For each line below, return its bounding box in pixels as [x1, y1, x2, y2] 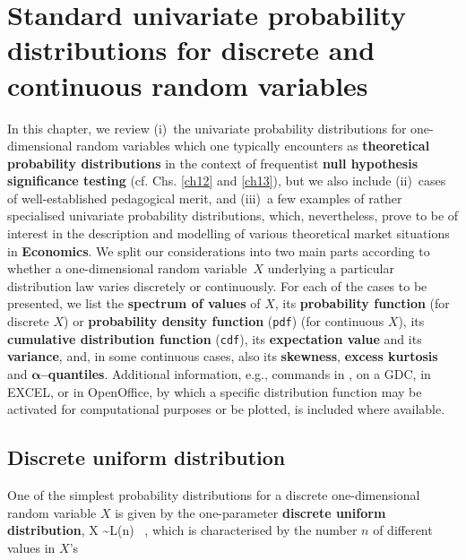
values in [7, 538, 56, 556]
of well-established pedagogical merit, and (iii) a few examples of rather [7, 188, 402, 207]
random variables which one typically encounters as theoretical [76, 136, 430, 155]
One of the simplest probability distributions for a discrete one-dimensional [7, 485, 420, 504]
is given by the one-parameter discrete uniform [115, 503, 386, 521]
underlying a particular [267, 259, 394, 278]
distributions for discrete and [7, 31, 375, 68]
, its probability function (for [274, 294, 450, 313]
